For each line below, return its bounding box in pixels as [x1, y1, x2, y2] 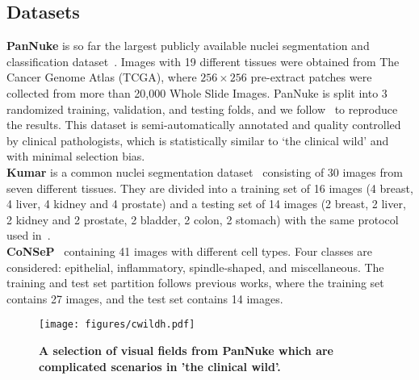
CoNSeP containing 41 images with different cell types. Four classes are [6, 242, 373, 259]
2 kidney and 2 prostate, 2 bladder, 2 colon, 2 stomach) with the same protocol [6, 211, 399, 228]
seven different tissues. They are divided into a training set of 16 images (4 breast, [6, 179, 413, 196]
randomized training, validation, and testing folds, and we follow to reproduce [6, 100, 398, 117]
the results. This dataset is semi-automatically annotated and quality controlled [6, 116, 401, 133]
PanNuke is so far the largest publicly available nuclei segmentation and [6, 37, 370, 54]
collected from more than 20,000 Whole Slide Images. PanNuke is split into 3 [6, 84, 388, 101]
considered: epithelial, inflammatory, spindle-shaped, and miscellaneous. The [6, 258, 384, 275]
